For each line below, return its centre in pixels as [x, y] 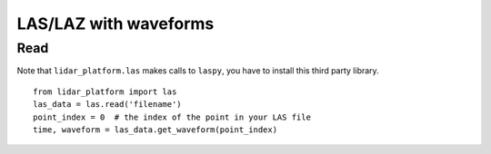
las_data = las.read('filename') [107, 105]
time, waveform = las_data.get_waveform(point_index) [155, 130]
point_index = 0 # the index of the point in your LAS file [172, 117]
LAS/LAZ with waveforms [115, 24]
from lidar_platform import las [105, 91]
